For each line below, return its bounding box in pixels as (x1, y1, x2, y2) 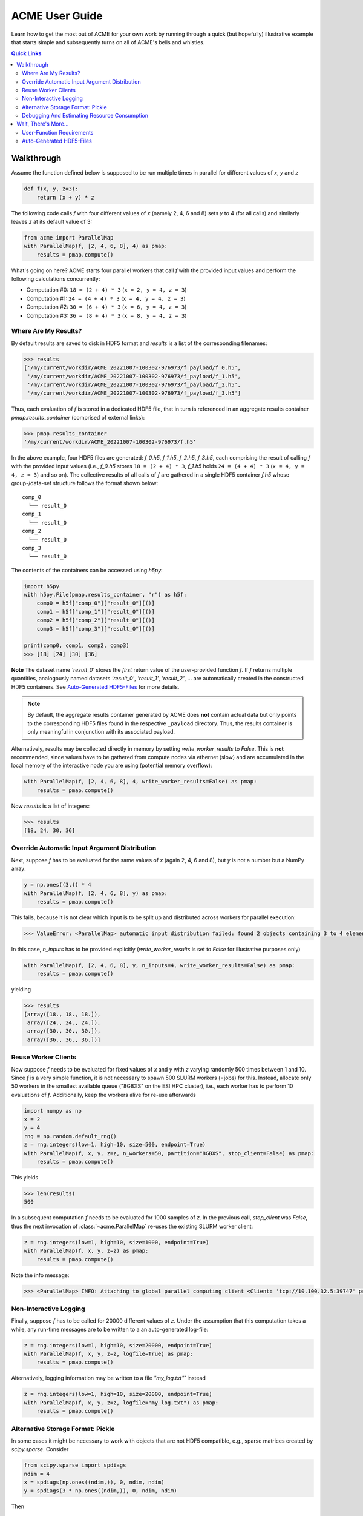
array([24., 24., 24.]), (27, 1019, 101, 1026)
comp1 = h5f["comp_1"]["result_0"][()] (36, 608, 155, 615)
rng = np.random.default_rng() (24, 1133, 117, 1139)
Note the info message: (11, 1271, 70, 1279)
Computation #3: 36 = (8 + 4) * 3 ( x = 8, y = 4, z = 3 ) (26, 312, 187, 319)
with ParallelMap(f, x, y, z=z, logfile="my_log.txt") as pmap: (24, 1399, 219, 1406)
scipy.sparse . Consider (11, 1446, 69, 1453)
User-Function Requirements (22, 129, 94, 136)
